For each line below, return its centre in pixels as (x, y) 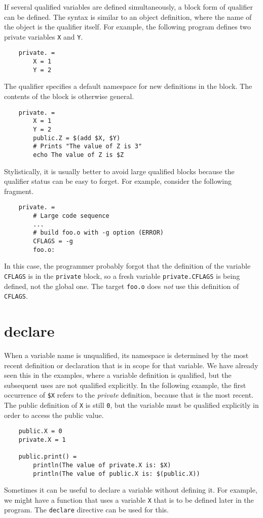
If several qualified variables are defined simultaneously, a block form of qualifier (128, 7)
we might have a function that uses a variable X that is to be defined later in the (129, 499)
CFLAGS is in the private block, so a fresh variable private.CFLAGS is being (122, 276)
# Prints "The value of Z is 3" (88, 147)
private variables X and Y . (44, 36)
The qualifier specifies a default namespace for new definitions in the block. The (128, 86)
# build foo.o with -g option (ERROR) (98, 233)
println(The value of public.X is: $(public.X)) (117, 474)
